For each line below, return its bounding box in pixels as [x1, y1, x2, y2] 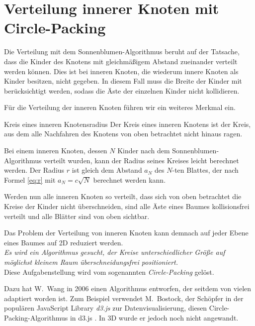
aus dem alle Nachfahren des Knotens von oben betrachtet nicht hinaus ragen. [4, 128, 243, 139]
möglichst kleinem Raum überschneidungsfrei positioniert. [4, 257, 178, 267]
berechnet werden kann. [93, 174, 166, 185]
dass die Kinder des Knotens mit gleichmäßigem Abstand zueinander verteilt [4, 56, 238, 66]
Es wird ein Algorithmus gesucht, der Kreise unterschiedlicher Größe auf [4, 247, 225, 257]
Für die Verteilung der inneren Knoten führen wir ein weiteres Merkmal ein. [4, 102, 236, 112]
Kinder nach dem [117, 145, 170, 156]
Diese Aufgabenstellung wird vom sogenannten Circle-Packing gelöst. [4, 266, 214, 277]
